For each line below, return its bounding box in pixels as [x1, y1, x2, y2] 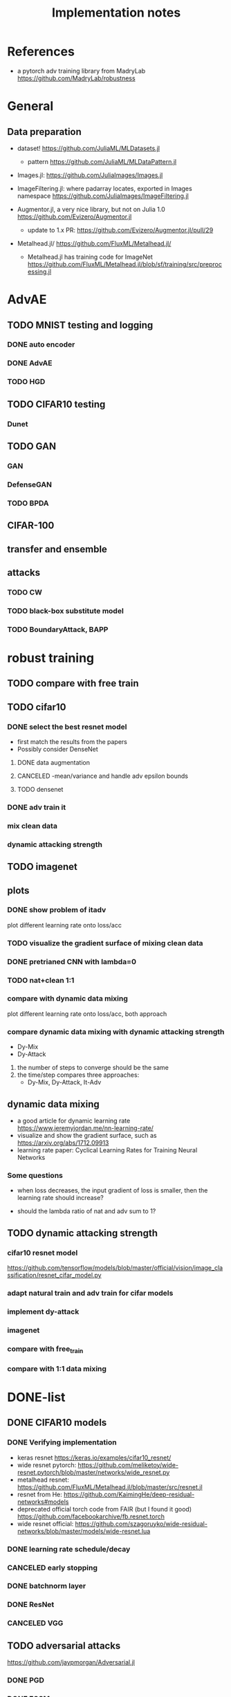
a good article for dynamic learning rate [17, 1116, 131, 1125]
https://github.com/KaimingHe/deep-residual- [63, 1490, 195, 1498]
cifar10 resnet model [7, 1248, 78, 1258]
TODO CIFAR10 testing [7, 398, 106, 410]
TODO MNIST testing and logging [7, 319, 154, 331]
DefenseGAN [7, 480, 53, 489]
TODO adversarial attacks [7, 1640, 121, 1651]
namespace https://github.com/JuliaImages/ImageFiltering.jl [17, 192, 189, 200]
